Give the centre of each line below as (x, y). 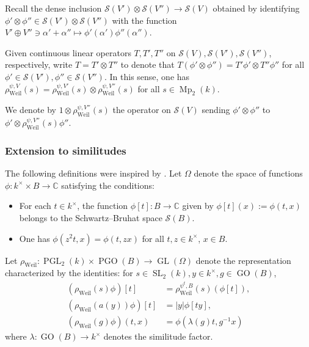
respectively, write (39, 64)
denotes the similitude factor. (158, 336)
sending (216, 110)
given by (198, 206)
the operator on (142, 110)
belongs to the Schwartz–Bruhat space (91, 217)
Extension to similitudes (66, 150)
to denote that (147, 64)
